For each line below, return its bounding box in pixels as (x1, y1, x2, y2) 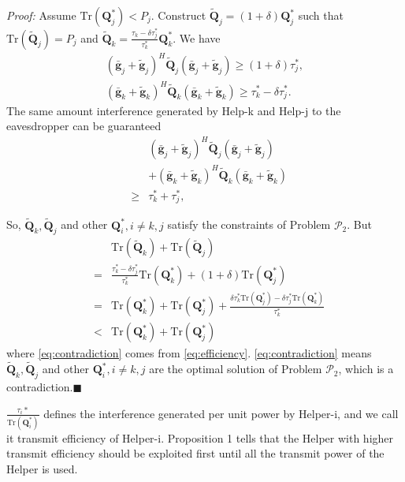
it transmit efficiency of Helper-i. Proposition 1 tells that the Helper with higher (6, 429, 394, 446)
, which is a (338, 361, 394, 377)
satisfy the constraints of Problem (167, 216, 331, 233)
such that (298, 7, 344, 23)
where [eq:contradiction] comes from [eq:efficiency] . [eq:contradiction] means (6, 345, 372, 361)
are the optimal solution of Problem (149, 361, 322, 377)
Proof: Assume (6, 7, 76, 23)
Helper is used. (6, 461, 78, 477)
